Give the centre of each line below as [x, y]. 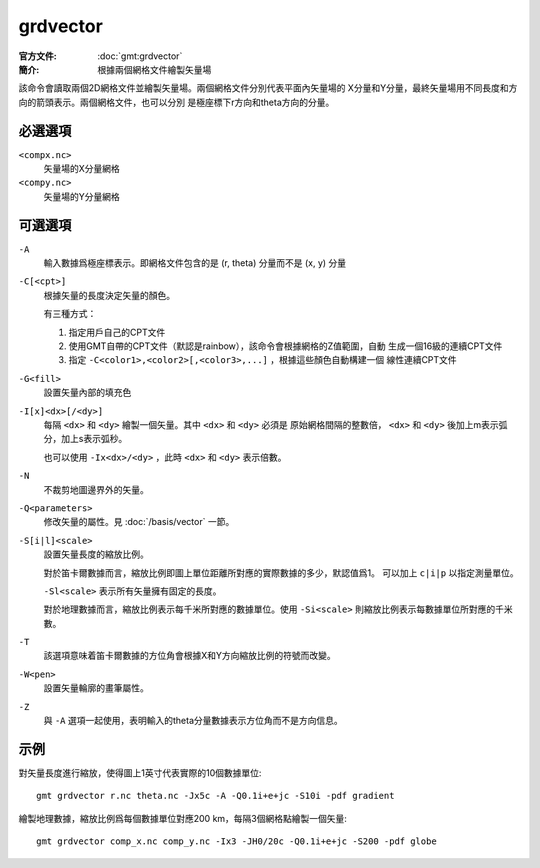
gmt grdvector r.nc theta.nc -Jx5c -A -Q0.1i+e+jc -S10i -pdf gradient [215, 796]
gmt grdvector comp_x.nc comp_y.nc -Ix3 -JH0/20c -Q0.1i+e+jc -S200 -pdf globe [236, 841]
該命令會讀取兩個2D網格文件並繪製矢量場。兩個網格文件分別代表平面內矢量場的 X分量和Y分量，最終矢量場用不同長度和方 [268, 88]
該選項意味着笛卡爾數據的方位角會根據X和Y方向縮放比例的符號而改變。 [190, 656]
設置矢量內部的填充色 [87, 392]
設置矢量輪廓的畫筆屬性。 [96, 688]
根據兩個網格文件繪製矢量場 [154, 69]
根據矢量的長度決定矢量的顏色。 [109, 295]
